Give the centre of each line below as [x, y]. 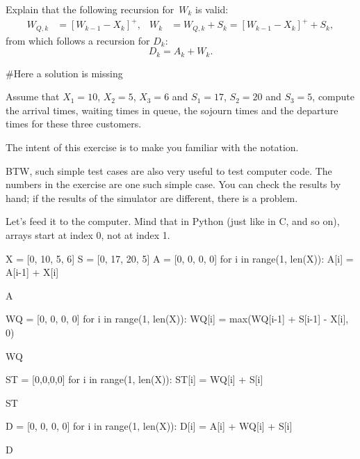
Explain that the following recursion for [90, 9]
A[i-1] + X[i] [32, 272]
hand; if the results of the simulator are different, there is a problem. [152, 197]
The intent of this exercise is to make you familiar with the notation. [152, 147]
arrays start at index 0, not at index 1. [88, 234]
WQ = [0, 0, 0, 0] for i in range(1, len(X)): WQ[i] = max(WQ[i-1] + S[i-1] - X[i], [177, 319]
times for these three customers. [74, 124]
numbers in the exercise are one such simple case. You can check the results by [173, 184]
